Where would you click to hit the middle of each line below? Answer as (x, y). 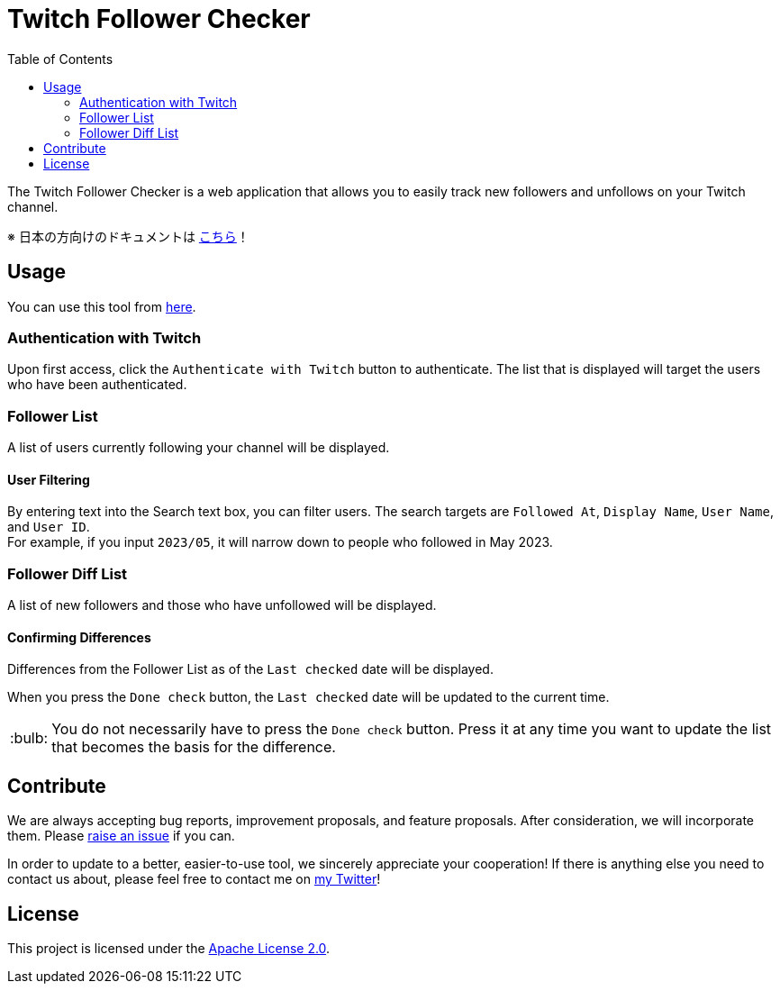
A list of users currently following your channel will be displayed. (199, 448)
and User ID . (49, 527)
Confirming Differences (79, 637)
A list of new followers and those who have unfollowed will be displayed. (222, 605)
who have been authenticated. (97, 385)
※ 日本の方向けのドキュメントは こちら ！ (128, 236)
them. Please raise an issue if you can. (121, 836)
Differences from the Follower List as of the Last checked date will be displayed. (250, 669)
